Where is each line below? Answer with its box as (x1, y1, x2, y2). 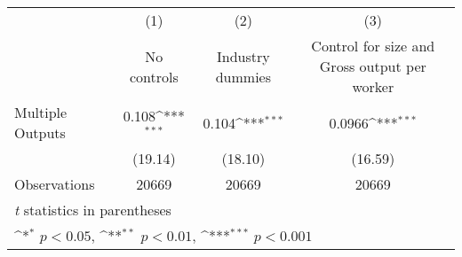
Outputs (14, 122, 66, 143)
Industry (217, 45, 270, 66)
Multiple (14, 102, 68, 122)
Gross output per (319, 56, 426, 76)
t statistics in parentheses (14, 199, 171, 220)
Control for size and (311, 35, 435, 56)
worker (352, 76, 394, 97)
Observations (14, 174, 95, 194)
